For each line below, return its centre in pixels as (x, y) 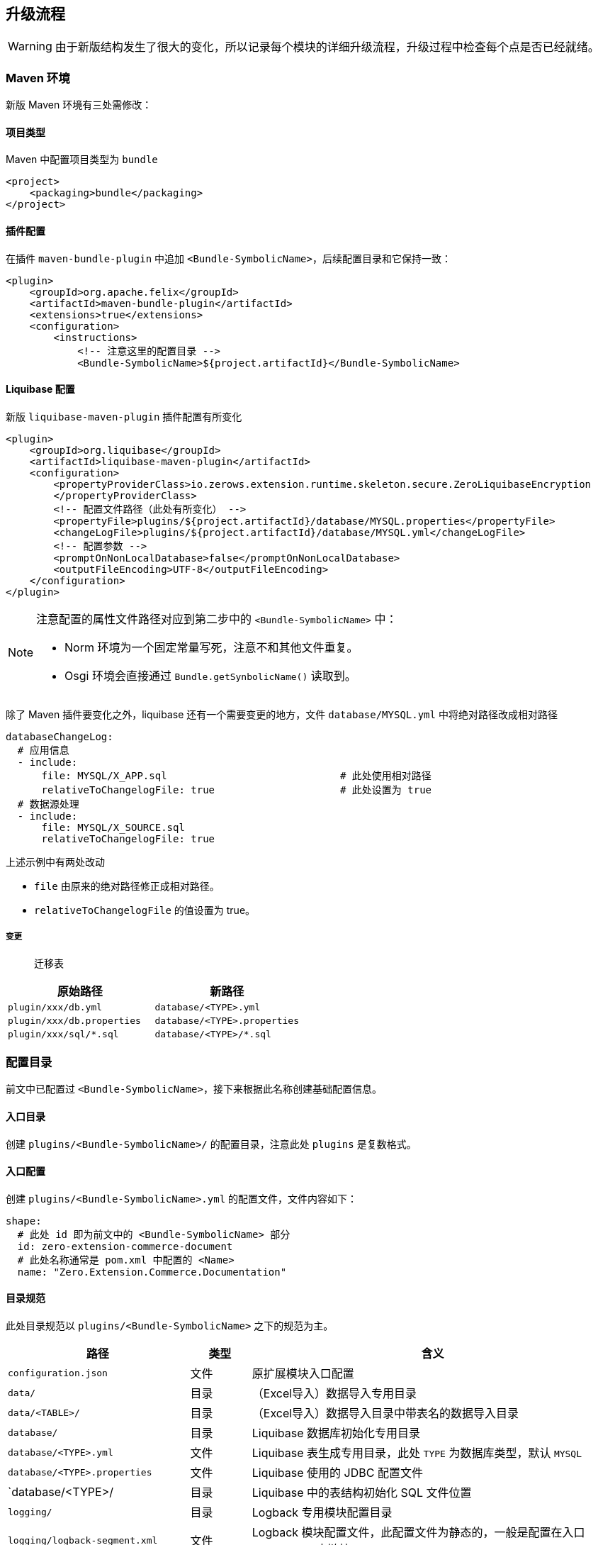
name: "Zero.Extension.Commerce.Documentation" (152, 1272)
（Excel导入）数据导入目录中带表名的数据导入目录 (385, 1413)
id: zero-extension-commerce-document (125, 1246)
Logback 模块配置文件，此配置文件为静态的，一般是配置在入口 (418, 1533)
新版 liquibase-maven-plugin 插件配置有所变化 (124, 416)
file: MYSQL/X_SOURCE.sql (113, 827)
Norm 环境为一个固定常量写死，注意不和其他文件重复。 (211, 647)
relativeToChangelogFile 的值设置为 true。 (145, 910)
